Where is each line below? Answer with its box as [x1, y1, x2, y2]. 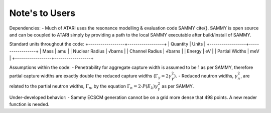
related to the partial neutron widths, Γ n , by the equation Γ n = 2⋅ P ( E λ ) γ [9, 83, 158, 90]
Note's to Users [9, 7, 75, 18]
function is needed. [9, 101, 50, 107]
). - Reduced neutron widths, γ [174, 72, 238, 78]
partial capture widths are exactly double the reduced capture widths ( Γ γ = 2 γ [9, 72, 172, 80]
